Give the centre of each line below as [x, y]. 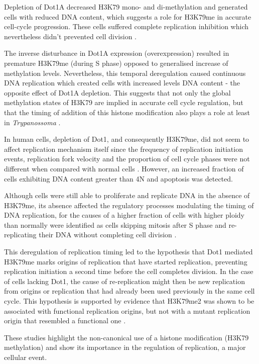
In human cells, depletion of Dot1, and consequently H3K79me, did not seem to [127, 139]
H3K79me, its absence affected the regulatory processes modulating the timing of [129, 205]
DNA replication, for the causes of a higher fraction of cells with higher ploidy [124, 215]
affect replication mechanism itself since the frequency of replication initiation [123, 149]
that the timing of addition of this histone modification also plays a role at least [127, 112]
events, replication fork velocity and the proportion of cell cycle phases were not [127, 159]
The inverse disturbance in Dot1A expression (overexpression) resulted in [117, 53]
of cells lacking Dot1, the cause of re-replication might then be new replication [124, 281]
